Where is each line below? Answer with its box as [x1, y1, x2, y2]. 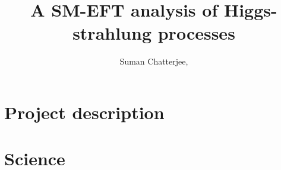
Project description [4, 100, 165, 124]
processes [157, 21, 235, 45]
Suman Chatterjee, [119, 55, 188, 68]
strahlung [72, 21, 152, 45]
